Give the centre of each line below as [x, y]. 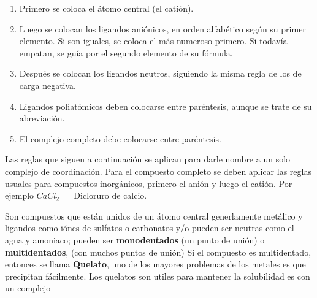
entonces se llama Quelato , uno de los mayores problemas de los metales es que [155, 264]
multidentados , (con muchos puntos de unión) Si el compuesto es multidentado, [158, 252]
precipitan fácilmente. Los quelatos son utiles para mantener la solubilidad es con [158, 276]
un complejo [28, 288]
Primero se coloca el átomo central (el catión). [106, 8]
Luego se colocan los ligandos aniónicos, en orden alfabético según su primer [162, 29]
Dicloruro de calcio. [110, 195]
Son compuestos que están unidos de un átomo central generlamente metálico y [154, 216]
